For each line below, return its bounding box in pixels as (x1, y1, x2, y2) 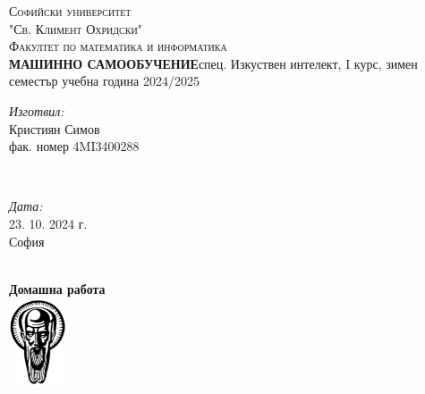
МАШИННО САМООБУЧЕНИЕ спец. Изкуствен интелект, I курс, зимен (9, 54, 418, 72)
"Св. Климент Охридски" (9, 19, 142, 38)
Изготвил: (9, 101, 64, 120)
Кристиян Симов (9, 119, 100, 138)
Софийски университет (9, 2, 132, 20)
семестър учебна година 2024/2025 (9, 71, 200, 90)
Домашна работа (9, 279, 106, 298)
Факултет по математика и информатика (9, 37, 227, 55)
